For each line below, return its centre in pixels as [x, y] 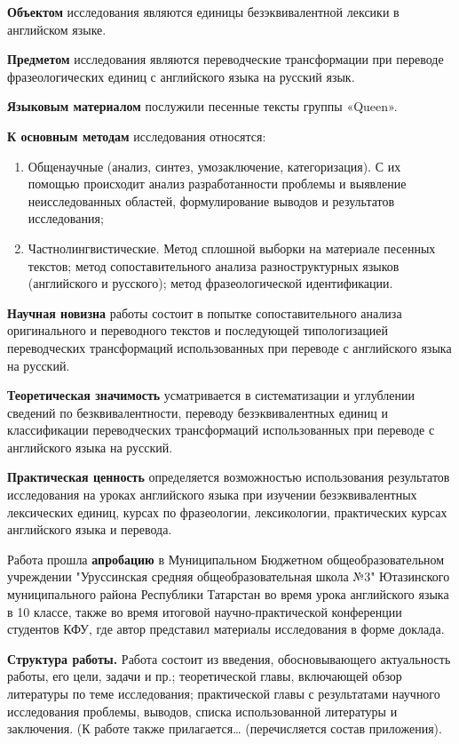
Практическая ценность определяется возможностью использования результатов [229, 477]
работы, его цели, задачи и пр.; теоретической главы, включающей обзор [205, 676]
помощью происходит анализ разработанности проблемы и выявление [217, 184]
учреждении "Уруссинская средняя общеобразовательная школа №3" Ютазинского [229, 576]
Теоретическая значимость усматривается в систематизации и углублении [211, 395]
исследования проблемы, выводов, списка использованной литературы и [202, 711]
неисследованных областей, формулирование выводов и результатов [211, 200]
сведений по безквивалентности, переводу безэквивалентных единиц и [198, 412]
